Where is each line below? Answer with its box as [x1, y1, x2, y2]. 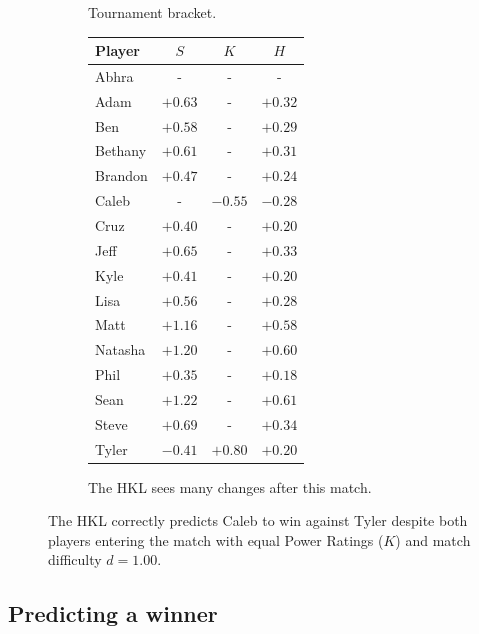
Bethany [95, 140, 147, 161]
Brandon [95, 165, 148, 186]
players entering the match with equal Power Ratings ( [48, 529, 384, 550]
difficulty [48, 549, 102, 570]
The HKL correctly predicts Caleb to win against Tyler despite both [48, 510, 468, 531]
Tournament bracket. [88, 2, 217, 22]
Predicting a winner [8, 598, 218, 629]
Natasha [95, 339, 146, 360]
